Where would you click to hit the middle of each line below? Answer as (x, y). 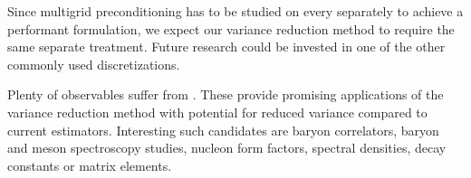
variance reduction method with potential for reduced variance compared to (217, 112)
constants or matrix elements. (90, 165)
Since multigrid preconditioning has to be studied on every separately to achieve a (235, 11)
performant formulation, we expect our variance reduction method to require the (231, 28)
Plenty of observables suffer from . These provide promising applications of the (226, 94)
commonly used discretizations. (94, 64)
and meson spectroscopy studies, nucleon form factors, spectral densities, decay (227, 148)
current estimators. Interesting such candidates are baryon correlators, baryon (223, 130)
